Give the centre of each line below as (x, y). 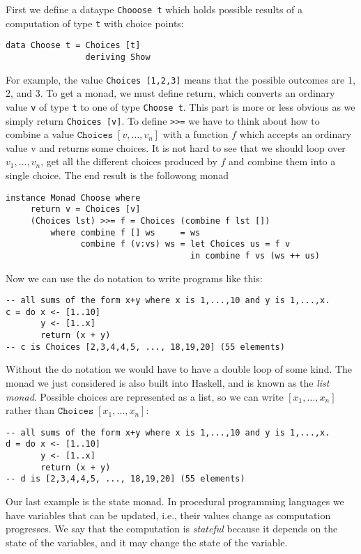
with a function (195, 134)
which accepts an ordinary (295, 134)
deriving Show (118, 57)
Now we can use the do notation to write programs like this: (134, 278)
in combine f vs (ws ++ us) (255, 255)
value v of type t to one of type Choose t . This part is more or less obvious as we (180, 106)
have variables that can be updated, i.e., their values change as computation (168, 515)
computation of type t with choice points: (95, 23)
